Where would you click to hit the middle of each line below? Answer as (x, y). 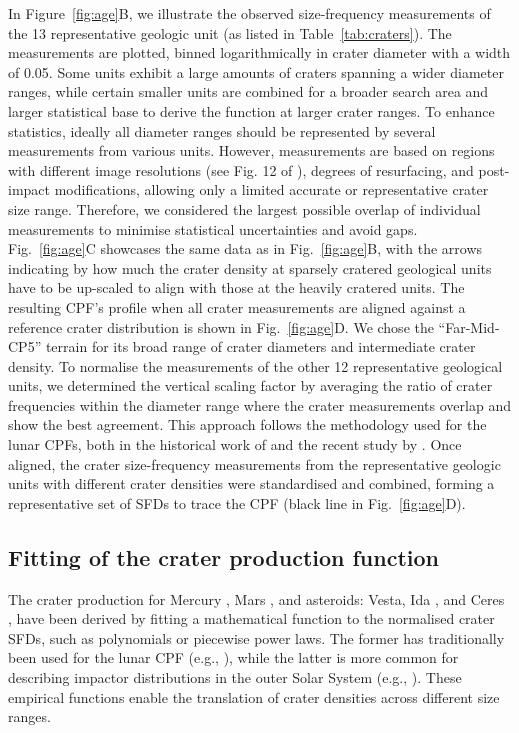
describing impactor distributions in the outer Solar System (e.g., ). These (235, 677)
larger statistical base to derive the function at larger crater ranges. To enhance (251, 110)
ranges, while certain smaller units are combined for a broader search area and (248, 91)
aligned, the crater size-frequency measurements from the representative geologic (254, 463)
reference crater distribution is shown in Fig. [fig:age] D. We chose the (221, 326)
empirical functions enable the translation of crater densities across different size (254, 696)
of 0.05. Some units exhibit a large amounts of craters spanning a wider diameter (256, 71)
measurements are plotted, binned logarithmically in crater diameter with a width (259, 52)
